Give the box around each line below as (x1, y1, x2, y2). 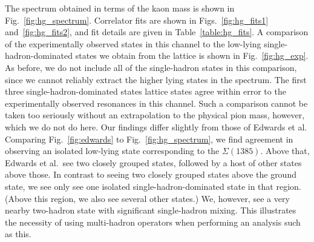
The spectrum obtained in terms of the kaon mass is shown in (5, 2, 235, 14)
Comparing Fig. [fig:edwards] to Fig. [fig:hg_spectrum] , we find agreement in (5, 132, 293, 145)
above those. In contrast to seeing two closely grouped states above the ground (5, 168, 296, 181)
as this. (5, 227, 31, 240)
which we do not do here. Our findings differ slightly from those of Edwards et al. (5, 120, 307, 133)
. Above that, (260, 144, 310, 157)
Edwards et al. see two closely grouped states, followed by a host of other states (5, 156, 302, 169)
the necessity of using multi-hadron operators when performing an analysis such (5, 215, 301, 228)
